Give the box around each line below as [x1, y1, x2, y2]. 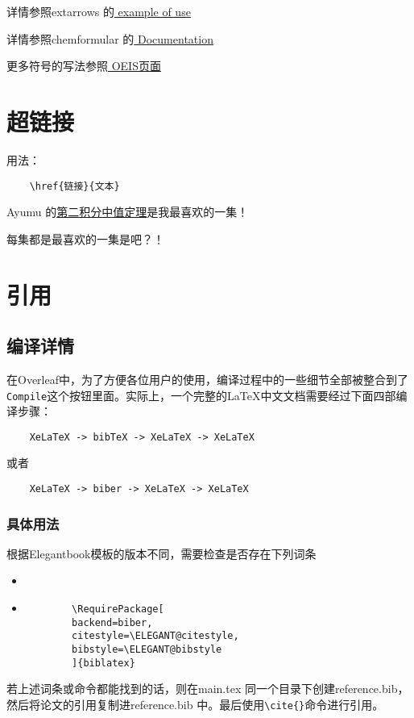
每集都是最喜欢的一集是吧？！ [6, 230, 164, 247]
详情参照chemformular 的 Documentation [6, 30, 213, 47]
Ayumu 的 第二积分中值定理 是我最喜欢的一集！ [6, 203, 249, 220]
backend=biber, [72, 616, 153, 628]
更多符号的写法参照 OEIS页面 [6, 57, 161, 74]
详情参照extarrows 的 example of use [6, 3, 191, 19]
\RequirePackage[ [72, 603, 164, 616]
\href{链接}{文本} [29, 180, 120, 192]
